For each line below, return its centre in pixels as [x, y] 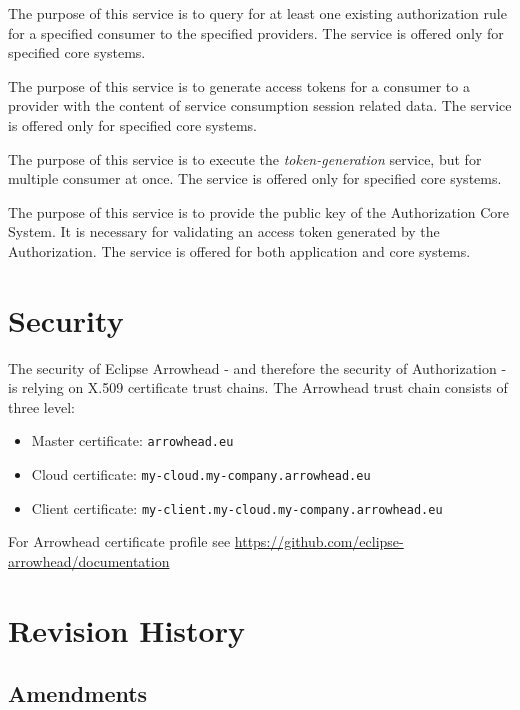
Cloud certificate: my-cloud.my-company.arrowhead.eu [201, 474]
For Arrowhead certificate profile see [119, 541]
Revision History [126, 629]
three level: [41, 406]
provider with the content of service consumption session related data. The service [260, 105]
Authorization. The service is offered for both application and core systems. [239, 250]
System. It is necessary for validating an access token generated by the [224, 231]
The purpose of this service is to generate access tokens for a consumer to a [239, 85]
